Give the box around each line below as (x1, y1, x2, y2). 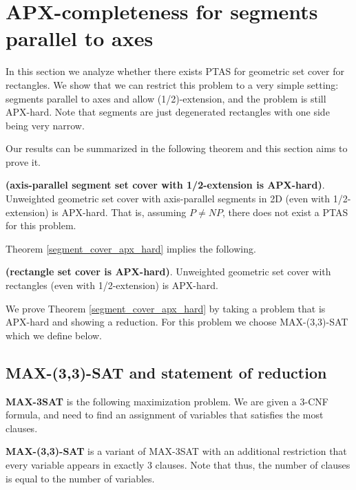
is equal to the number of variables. (6, 471, 155, 485)
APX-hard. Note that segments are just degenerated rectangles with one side (6, 105, 330, 119)
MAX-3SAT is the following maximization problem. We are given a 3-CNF (6, 394, 328, 408)
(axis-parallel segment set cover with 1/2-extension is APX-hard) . (6, 178, 325, 192)
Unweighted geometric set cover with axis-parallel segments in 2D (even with (6, 191, 331, 206)
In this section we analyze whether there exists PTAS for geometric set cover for (6, 64, 344, 78)
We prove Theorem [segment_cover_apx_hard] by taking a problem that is (6, 301, 326, 315)
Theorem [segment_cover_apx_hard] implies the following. (6, 241, 256, 255)
